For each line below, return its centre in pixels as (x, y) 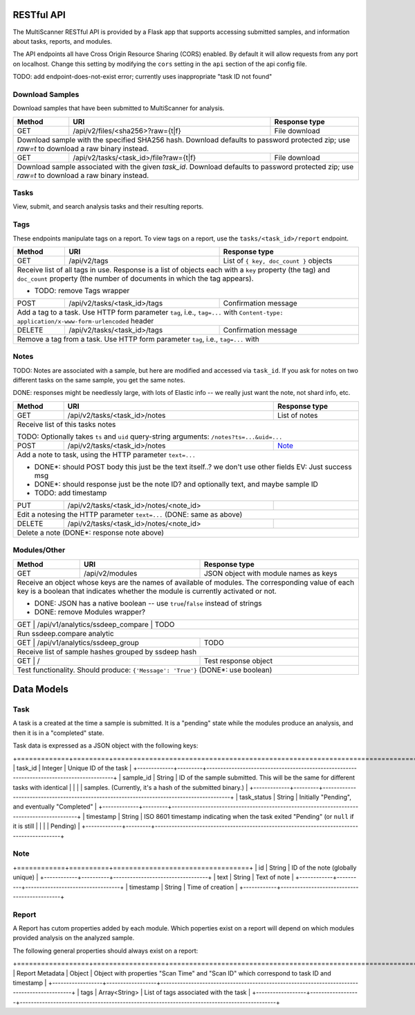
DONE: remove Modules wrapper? (90, 612)
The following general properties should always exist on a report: (105, 951)
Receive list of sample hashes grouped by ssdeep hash (107, 651)
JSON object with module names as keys (270, 573)
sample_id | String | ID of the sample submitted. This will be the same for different (239, 778)
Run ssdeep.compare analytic (65, 633)
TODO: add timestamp (71, 493)
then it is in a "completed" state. (58, 733)
